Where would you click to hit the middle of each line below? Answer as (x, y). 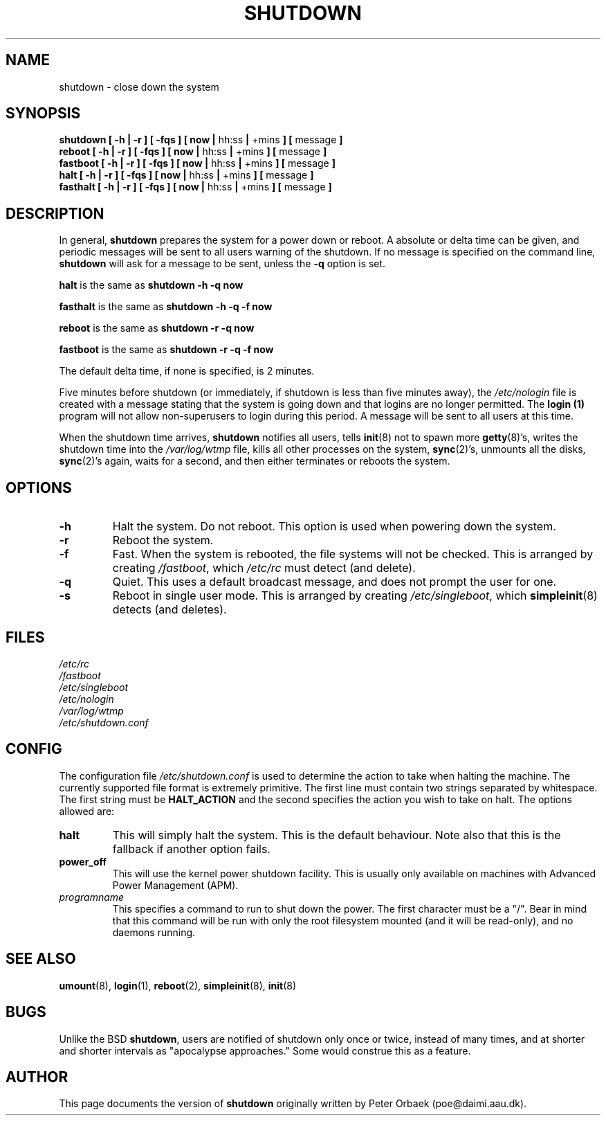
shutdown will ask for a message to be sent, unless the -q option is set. (222, 264)
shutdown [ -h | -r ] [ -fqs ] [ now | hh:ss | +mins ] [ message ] (201, 140)
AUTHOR (37, 1077)
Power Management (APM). (175, 885)
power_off (83, 861)
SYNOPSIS (43, 114)
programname (92, 897)
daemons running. (154, 932)
